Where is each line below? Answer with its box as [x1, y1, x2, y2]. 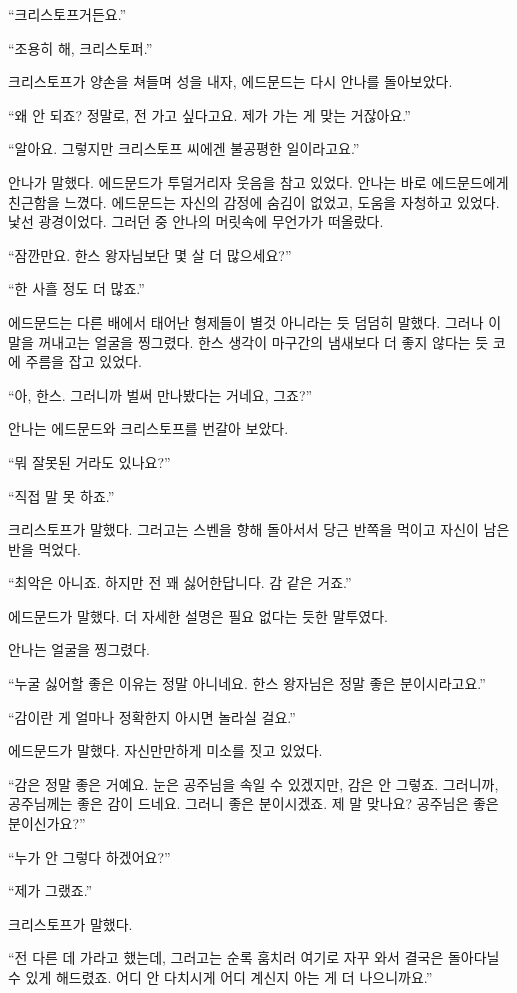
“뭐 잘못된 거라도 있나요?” [8, 451, 171, 472]
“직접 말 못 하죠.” [8, 485, 115, 506]
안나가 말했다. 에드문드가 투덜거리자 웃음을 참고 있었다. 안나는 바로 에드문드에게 [8, 171, 509, 192]
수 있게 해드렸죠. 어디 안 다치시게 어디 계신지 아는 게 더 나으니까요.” [8, 967, 433, 987]
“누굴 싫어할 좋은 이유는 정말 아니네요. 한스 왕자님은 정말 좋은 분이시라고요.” [8, 673, 486, 694]
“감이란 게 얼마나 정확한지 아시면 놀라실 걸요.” [8, 706, 296, 727]
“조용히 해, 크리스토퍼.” [8, 37, 153, 58]
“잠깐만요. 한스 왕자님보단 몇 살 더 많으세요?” [8, 244, 292, 265]
